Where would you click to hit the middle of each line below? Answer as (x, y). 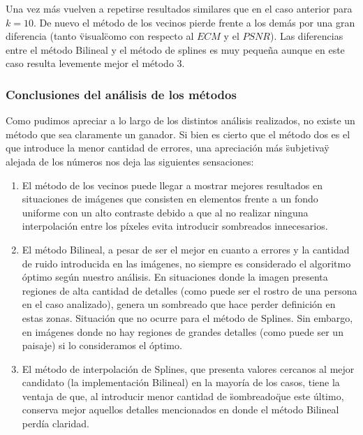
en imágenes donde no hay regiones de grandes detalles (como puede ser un (183, 331)
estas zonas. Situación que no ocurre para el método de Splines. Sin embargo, (187, 317)
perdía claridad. (55, 423)
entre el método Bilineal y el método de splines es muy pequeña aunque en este (175, 49)
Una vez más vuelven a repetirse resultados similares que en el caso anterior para (179, 8)
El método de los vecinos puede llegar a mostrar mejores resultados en (172, 185)
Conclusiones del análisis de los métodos (121, 94)
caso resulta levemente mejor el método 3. (95, 63)
